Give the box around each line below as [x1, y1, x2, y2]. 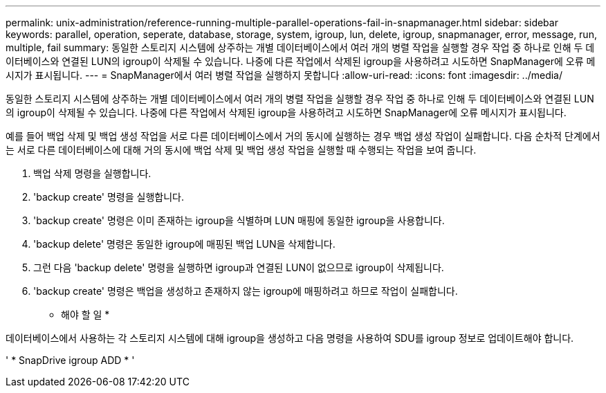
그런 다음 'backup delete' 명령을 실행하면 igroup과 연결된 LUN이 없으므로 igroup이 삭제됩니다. [33, 262, 444, 273]
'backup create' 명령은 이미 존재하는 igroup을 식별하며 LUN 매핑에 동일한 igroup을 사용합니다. [33, 214, 445, 226]
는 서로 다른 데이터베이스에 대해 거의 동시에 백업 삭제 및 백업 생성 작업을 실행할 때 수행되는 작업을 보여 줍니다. [6, 144, 477, 156]
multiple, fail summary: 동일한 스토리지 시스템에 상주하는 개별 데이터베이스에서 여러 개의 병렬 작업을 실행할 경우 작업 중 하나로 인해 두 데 [6, 42, 595, 53]
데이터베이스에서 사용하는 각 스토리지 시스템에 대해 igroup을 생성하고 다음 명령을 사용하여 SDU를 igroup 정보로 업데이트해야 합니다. [6, 332, 574, 344]
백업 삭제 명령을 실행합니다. [33, 167, 151, 179]
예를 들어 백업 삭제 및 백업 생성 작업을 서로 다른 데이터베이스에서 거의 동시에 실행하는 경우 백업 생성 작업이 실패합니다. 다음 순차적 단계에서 [6, 130, 600, 142]
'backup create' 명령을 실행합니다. [33, 191, 184, 203]
